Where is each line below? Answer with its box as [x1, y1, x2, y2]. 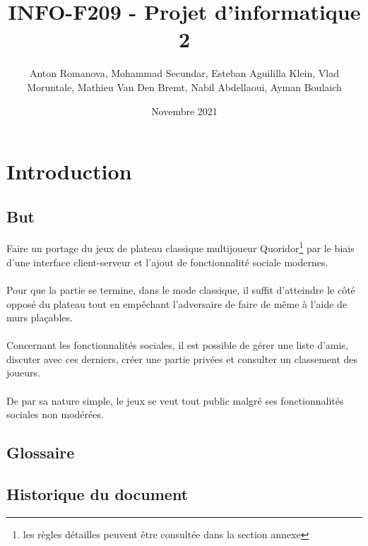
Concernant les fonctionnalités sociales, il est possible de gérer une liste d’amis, [6, 338, 348, 352]
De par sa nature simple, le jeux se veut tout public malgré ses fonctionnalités [6, 393, 344, 408]
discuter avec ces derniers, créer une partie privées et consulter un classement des [6, 351, 358, 366]
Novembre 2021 [151, 103, 218, 118]
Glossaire [6, 441, 75, 463]
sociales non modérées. [6, 407, 104, 422]
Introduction [6, 157, 132, 186]
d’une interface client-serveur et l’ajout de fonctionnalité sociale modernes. [6, 254, 328, 269]
